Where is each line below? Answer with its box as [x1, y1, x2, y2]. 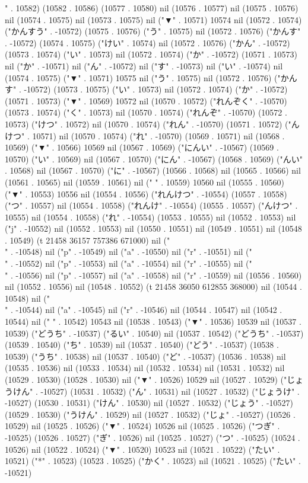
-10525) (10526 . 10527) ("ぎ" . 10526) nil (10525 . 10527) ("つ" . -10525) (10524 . [5, 431, 300, 443]
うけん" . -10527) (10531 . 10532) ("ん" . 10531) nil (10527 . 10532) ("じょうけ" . [5, 385, 300, 397]
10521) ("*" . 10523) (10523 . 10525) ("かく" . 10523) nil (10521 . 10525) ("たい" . [5, 455, 301, 467]
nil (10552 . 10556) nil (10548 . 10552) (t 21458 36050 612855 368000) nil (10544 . [5, 280, 302, 293]
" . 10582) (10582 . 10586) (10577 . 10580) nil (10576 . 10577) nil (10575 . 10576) [5, 2, 299, 14]
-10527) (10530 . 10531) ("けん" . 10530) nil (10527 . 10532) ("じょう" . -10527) [5, 396, 294, 409]
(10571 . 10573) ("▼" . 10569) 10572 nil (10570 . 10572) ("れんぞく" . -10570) [5, 94, 287, 107]
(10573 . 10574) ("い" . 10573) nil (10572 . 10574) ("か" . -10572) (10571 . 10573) [5, 48, 298, 60]
